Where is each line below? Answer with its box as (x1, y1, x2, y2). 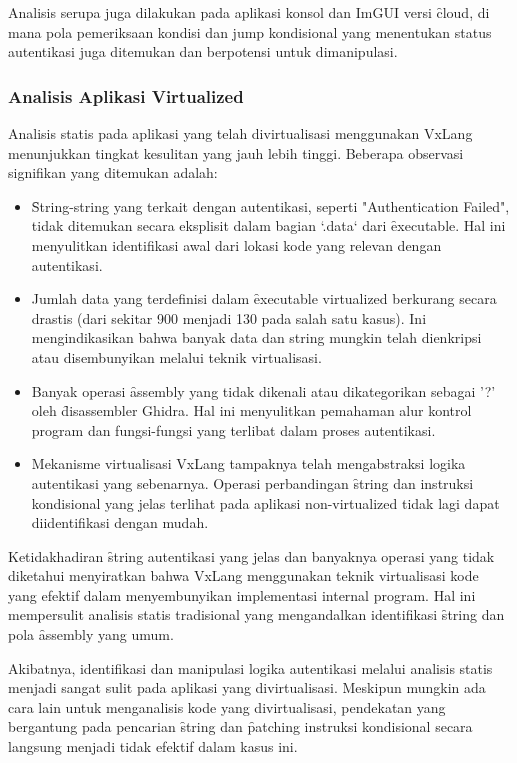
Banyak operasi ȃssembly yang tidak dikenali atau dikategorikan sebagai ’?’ (31, 380, 496, 401)
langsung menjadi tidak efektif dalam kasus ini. (8, 736, 298, 757)
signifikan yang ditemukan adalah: (8, 162, 218, 183)
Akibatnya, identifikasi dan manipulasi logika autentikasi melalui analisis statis (8, 657, 493, 678)
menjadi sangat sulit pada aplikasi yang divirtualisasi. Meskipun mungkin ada (8, 677, 486, 698)
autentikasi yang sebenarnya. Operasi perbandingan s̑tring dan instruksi (31, 472, 474, 493)
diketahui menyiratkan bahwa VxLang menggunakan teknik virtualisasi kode (8, 565, 479, 586)
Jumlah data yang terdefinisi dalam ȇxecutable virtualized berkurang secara (31, 288, 497, 309)
